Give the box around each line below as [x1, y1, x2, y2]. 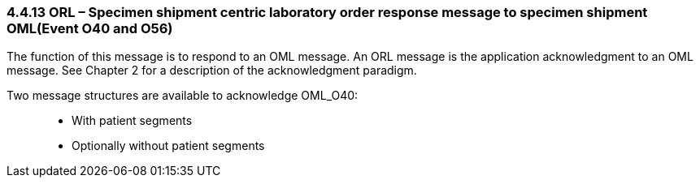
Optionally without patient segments [72, 139, 265, 153]
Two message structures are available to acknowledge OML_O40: [7, 88, 359, 103]
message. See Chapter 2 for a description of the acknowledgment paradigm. [7, 63, 417, 78]
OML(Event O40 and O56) [7, 20, 173, 36]
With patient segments [72, 113, 193, 128]
